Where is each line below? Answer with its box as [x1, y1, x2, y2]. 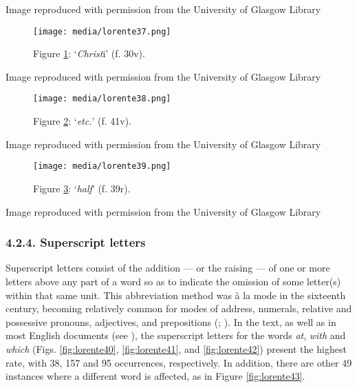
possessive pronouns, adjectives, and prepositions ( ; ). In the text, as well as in [6, 314, 336, 329]
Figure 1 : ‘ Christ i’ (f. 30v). [33, 46, 145, 61]
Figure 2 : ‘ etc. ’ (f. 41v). [33, 114, 132, 128]
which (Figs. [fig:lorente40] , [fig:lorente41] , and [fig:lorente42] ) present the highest [6, 341, 347, 356]
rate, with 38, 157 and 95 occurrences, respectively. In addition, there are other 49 [6, 355, 352, 369]
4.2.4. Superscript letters [6, 234, 146, 251]
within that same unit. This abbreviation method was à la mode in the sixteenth [6, 287, 346, 302]
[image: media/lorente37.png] [33, 26, 171, 37]
